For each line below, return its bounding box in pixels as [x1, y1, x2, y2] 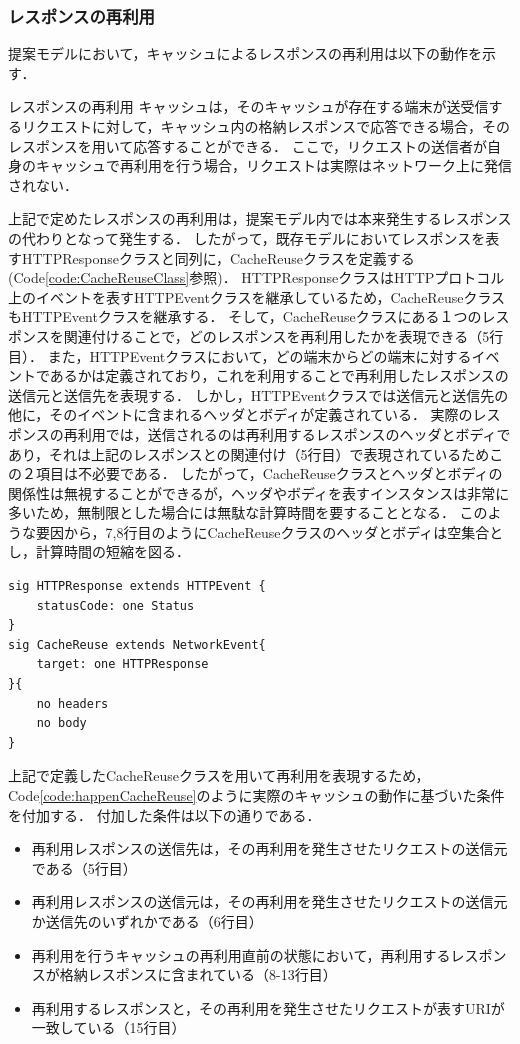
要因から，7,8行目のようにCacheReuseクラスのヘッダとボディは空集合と [35, 521, 504, 542]
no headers [36, 696, 109, 711]
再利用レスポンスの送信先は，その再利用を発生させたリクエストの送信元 [31, 838, 508, 859]
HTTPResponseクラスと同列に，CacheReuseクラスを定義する [21, 247, 415, 268]
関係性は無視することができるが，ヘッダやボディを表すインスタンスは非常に [8, 482, 510, 503]
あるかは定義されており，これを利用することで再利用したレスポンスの [49, 365, 509, 386]
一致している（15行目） [31, 1017, 186, 1038]
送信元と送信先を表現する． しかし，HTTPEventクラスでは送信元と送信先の [8, 384, 509, 405]
